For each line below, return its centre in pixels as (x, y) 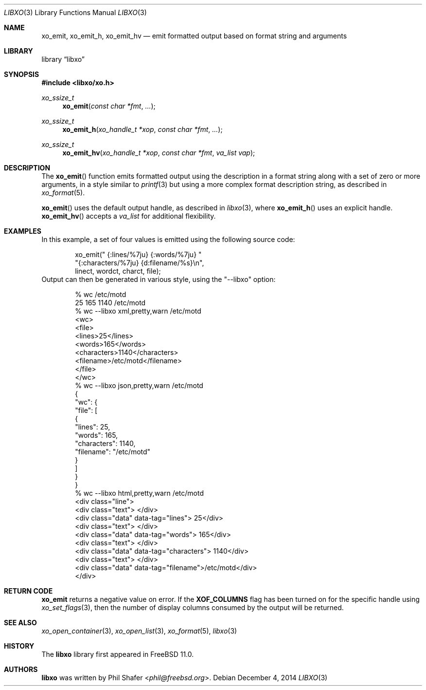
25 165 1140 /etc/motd (110, 303)
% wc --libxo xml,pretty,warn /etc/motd (138, 311)
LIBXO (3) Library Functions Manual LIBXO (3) (75, 12)
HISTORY (19, 646)
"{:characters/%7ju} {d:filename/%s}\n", (140, 263)
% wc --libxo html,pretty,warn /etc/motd (140, 493)
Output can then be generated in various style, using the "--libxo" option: (159, 279)
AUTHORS (21, 669)
